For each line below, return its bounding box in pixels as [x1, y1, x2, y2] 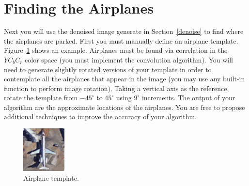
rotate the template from [4, 93, 78, 103]
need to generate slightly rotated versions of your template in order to [4, 64, 212, 74]
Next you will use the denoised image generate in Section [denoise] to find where [4, 26, 244, 36]
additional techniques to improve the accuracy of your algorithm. [4, 111, 197, 122]
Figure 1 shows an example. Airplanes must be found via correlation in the [4, 45, 228, 55]
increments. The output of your [141, 93, 235, 103]
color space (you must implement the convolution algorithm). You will [25, 54, 233, 64]
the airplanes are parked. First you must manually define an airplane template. [4, 35, 238, 46]
